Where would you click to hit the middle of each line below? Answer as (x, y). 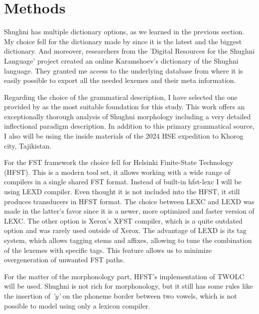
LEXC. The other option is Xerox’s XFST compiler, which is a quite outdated (123, 220)
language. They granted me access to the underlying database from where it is (124, 70)
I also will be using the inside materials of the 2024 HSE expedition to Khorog (124, 136)
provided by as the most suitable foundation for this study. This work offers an (125, 107)
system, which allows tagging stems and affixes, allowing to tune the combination (128, 240)
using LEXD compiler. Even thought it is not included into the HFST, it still (122, 192)
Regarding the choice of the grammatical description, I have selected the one (121, 97)
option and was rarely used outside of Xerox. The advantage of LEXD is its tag (125, 230)
